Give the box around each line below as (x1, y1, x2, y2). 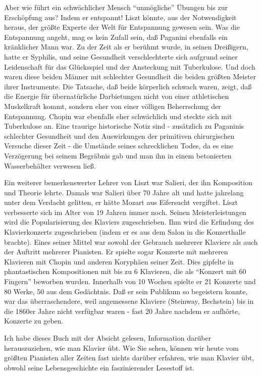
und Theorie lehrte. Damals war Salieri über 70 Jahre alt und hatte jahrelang (4, 187, 244, 197)
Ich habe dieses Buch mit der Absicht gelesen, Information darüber (4, 333, 212, 343)
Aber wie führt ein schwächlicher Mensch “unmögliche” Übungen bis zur (4, 2, 228, 12)
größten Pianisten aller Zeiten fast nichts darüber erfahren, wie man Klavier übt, (4, 352, 254, 363)
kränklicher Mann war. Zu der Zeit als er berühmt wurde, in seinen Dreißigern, (4, 41, 248, 52)
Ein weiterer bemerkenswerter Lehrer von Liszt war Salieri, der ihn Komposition (4, 177, 252, 188)
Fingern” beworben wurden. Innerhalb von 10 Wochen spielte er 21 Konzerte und (4, 276, 256, 287)
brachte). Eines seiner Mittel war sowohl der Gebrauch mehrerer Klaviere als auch (4, 236, 258, 247)
